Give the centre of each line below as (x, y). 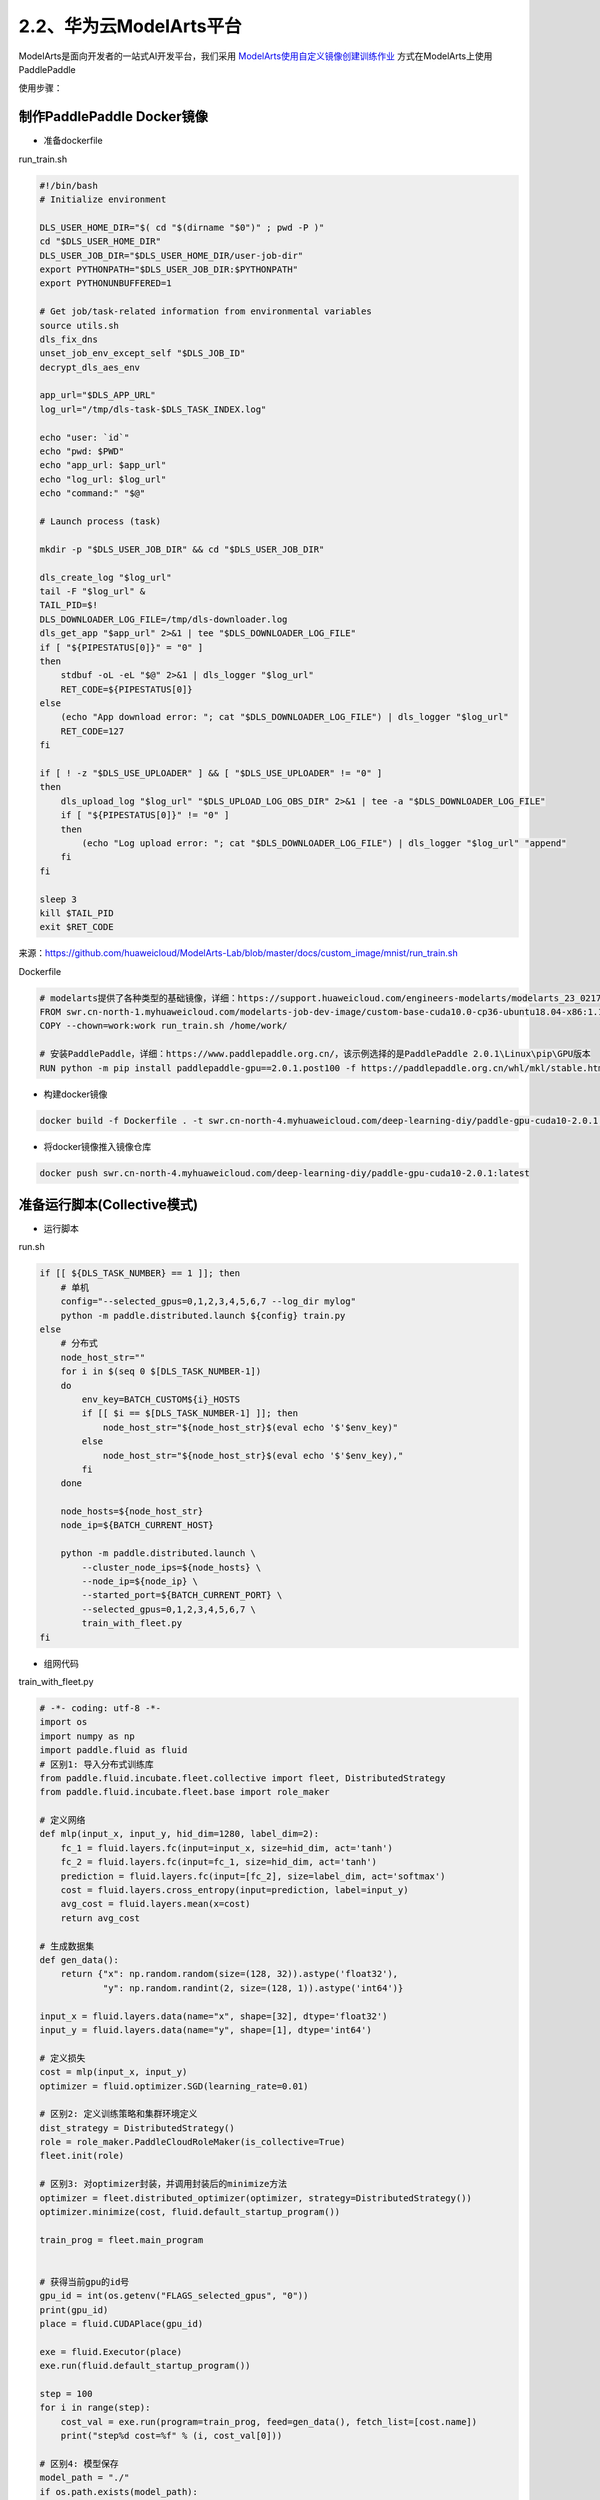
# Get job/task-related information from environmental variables (205, 311)
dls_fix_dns (69, 339)
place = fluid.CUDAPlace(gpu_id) (121, 2324)
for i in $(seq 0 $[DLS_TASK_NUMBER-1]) (161, 1371)
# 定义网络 (62, 1820)
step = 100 (66, 2394)
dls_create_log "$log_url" (105, 577)
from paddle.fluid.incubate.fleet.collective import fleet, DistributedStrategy (242, 1778)
